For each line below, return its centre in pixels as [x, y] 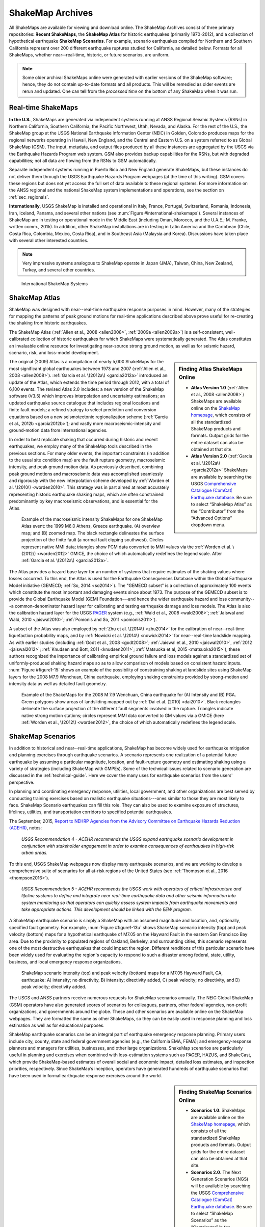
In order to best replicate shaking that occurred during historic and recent [83, 439]
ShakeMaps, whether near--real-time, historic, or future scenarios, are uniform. [89, 55]
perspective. [22, 782]
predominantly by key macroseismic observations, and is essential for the [83, 501]
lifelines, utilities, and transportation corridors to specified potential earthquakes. [91, 812]
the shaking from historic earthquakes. [48, 323]
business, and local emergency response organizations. [66, 961]
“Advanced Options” [212, 518]
